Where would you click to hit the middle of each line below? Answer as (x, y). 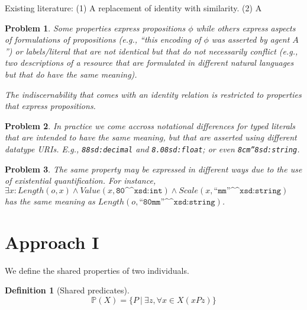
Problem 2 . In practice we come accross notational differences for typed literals (150, 125)
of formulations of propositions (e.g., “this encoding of (103, 39)
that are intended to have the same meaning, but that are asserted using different (151, 137)
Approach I (52, 242)
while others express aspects (246, 28)
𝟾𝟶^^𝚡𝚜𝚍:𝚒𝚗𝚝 (139, 191)
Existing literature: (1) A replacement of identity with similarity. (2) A (133, 8)
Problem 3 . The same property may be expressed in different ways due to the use (153, 169)
